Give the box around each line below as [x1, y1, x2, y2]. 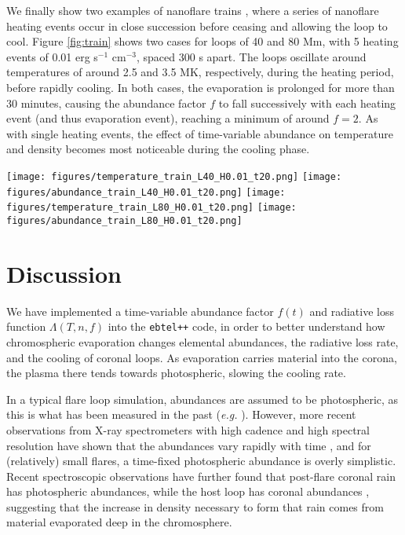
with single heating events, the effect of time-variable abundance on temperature [6, 125, 393, 141]
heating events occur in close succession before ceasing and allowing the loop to [6, 17, 388, 34]
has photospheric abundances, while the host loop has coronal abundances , [6, 483, 370, 500]
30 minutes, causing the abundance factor [6, 94, 206, 111]
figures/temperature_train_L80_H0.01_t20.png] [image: [6, 202, 297, 214]
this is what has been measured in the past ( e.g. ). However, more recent [6, 406, 356, 423]
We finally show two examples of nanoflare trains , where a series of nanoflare [6, 2, 379, 18]
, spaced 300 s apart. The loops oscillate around [137, 48, 367, 64]
